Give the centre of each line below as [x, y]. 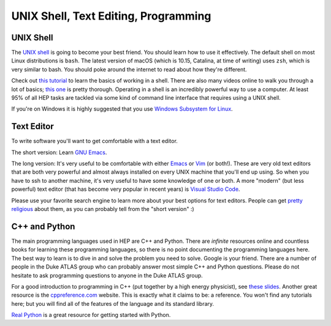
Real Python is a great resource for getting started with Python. [91, 315]
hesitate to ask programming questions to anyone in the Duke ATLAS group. [107, 275]
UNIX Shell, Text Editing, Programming [111, 16]
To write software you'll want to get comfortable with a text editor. [94, 141]
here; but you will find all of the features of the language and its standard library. [113, 303]
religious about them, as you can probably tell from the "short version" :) [103, 209]
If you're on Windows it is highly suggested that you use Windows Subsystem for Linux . [122, 109]
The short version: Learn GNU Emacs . [59, 152]
